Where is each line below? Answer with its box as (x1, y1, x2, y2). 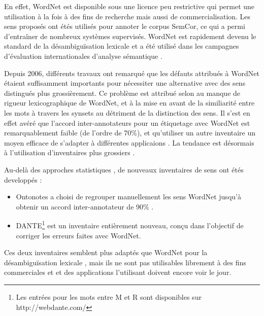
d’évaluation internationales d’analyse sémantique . (4, 50, 162, 61)
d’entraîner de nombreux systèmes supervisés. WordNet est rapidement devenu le (4, 30, 256, 41)
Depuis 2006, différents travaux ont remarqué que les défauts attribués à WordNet (4, 67, 259, 78)
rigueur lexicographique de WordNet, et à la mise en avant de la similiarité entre (4, 97, 255, 108)
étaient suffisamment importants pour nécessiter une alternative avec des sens (4, 78, 246, 88)
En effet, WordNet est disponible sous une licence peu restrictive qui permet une (4, 1, 255, 11)
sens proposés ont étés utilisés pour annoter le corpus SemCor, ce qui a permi (4, 21, 245, 31)
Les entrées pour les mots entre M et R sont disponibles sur (16, 291, 202, 302)
